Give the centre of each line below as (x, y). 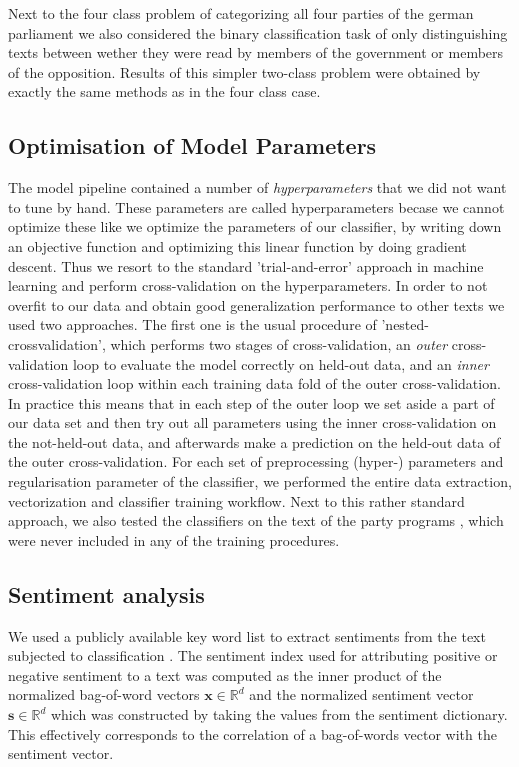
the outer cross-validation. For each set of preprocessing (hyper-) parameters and (256, 461)
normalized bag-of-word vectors (104, 694)
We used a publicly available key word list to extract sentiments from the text (247, 635)
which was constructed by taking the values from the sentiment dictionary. (279, 714)
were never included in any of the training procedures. (174, 539)
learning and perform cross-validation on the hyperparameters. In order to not (248, 285)
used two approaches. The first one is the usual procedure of (192, 324)
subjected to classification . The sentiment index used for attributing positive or (253, 655)
